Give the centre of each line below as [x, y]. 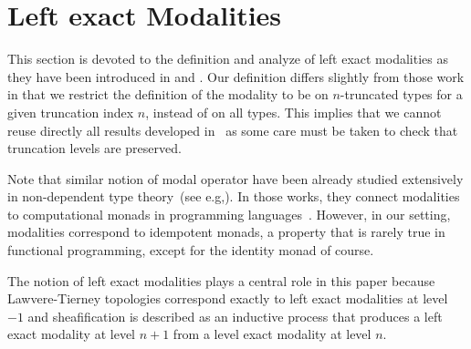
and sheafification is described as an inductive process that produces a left [235, 316]
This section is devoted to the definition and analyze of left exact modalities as [228, 59]
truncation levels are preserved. [94, 148]
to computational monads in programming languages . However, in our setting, [229, 214]
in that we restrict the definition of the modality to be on [168, 94]
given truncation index [71, 112]
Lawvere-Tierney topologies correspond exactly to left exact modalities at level [228, 298]
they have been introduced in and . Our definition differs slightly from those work [236, 76]
